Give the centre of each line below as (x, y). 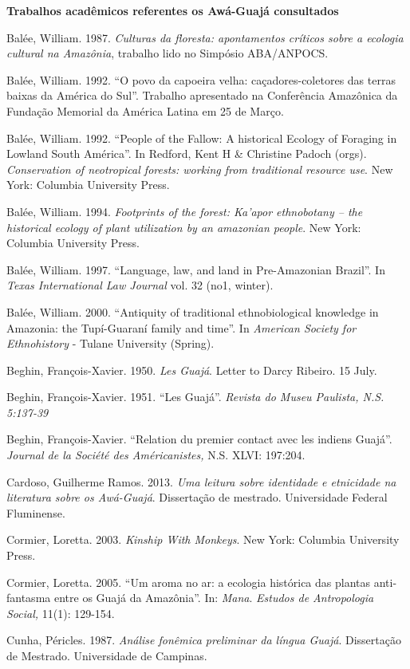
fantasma (29, 598)
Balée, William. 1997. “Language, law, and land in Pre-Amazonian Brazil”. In (196, 269)
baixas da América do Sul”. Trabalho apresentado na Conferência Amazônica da (202, 95)
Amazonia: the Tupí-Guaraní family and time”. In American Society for (181, 327)
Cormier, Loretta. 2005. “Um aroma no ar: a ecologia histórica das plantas (189, 582)
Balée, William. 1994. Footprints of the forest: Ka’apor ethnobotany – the (185, 211)
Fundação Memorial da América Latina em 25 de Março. (145, 110)
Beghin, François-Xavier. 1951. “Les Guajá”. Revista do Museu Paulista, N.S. (195, 397)
